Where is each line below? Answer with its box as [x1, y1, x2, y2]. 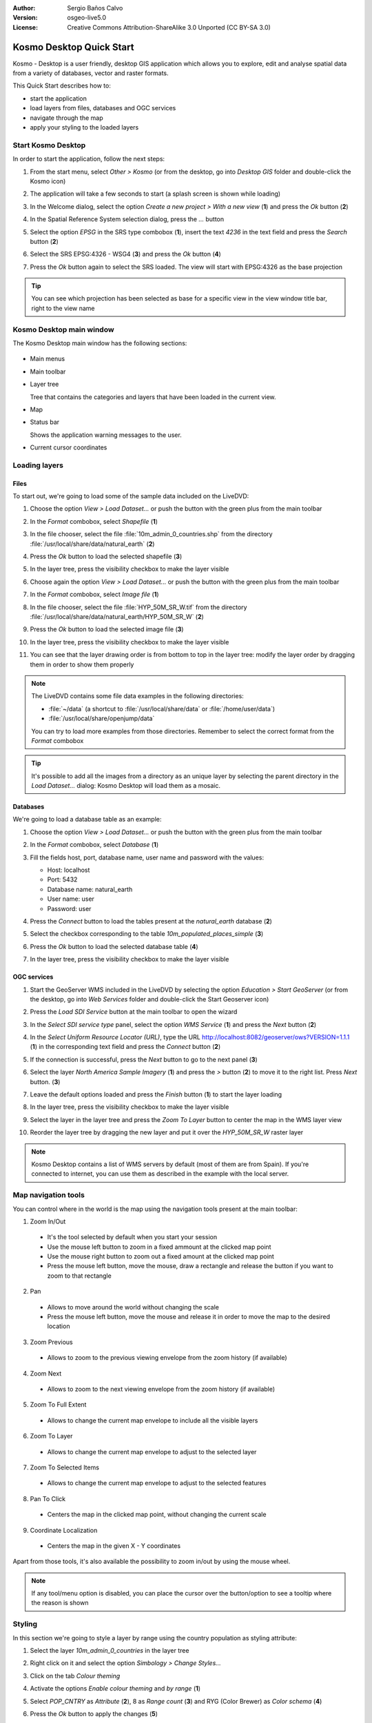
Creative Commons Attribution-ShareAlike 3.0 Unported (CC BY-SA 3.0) [67, 23, 271, 31]
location [47, 1322, 70, 1330]
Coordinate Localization [30, 1526, 98, 1534]
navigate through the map [30, 114, 103, 122]
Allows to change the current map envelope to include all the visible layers [47, 1416, 258, 1425]
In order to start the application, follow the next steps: [12, 155, 165, 163]
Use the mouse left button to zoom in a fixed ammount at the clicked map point [47, 1243, 271, 1251]
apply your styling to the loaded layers [30, 123, 139, 132]
